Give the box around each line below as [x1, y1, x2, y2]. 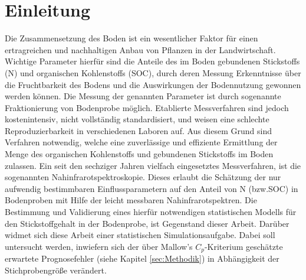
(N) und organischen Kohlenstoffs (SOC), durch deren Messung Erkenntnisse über [5, 66, 301, 79]
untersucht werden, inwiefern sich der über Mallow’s [5, 240, 193, 252]
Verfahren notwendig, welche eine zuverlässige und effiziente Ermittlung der [5, 136, 278, 148]
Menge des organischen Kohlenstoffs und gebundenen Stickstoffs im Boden [5, 148, 274, 160]
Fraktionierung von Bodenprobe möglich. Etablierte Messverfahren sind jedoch [5, 101, 289, 113]
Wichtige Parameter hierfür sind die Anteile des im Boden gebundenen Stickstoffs [5, 55, 300, 67]
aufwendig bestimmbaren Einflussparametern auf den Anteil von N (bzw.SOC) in [5, 182, 298, 194]
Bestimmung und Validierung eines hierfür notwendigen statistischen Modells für [5, 206, 297, 218]
